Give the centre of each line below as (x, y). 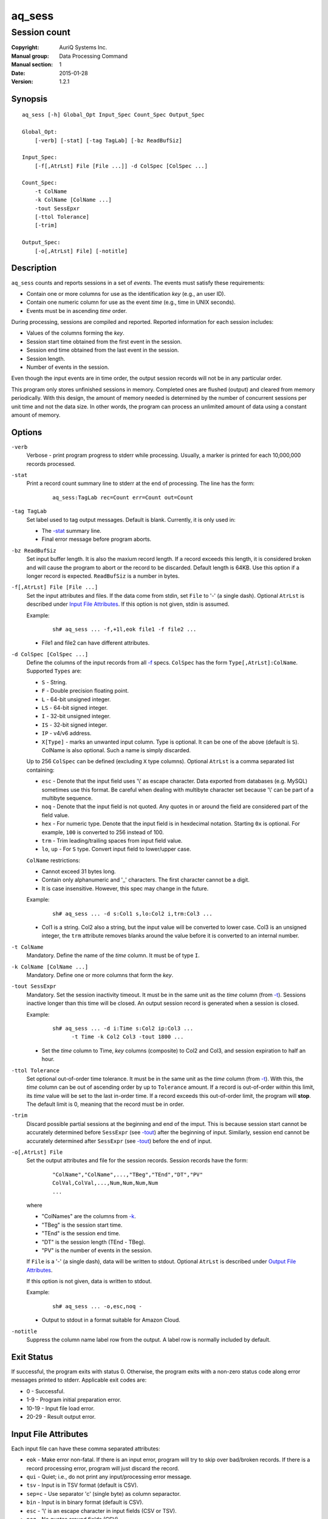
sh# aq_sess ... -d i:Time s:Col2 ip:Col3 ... (123, 1028)
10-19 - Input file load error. (60, 1408)
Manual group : (30, 56)
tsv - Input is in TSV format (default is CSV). (82, 1485)
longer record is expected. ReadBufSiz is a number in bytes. (103, 576)
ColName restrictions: (53, 860)
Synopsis (29, 99)
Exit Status (32, 1357)
